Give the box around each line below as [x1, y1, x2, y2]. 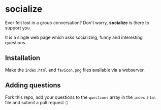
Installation [5, 54, 40, 62]
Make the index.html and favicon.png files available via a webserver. [5, 67, 145, 73]
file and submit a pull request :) [5, 99, 68, 105]
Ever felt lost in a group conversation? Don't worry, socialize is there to [5, 20, 149, 26]
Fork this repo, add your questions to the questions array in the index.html [5, 94, 157, 100]
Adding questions [5, 81, 61, 89]
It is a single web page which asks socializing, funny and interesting [5, 34, 143, 40]
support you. [5, 25, 31, 30]
